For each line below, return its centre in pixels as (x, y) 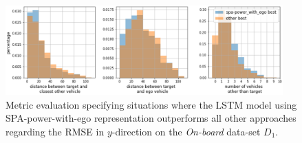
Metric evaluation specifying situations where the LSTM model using (151, 104)
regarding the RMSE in (55, 131)
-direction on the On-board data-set (186, 131)
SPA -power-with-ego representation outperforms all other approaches (151, 118)
